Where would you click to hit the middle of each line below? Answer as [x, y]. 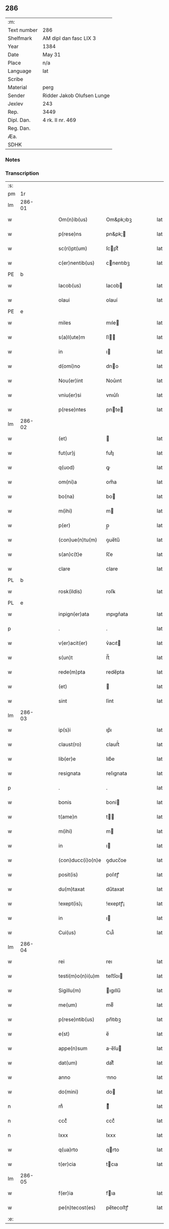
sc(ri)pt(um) [73, 249]
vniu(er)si [70, 395]
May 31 [52, 54]
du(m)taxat [72, 889]
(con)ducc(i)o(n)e [80, 860]
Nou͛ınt [114, 381]
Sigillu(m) [70, 990]
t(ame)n [68, 817]
